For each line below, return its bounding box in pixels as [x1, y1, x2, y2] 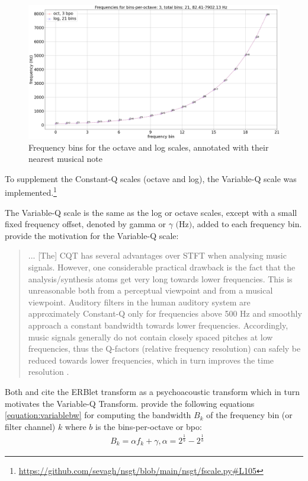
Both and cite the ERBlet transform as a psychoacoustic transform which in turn [5, 386, 300, 398]
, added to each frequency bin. [192, 218, 302, 230]
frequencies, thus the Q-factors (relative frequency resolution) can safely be [28, 342, 301, 355]
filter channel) [5, 420, 56, 432]
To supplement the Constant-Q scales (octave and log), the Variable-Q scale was [5, 172, 297, 184]
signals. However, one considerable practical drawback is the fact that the [28, 261, 296, 273]
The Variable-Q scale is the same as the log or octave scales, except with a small [5, 206, 297, 218]
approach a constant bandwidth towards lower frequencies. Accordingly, [28, 319, 288, 332]
